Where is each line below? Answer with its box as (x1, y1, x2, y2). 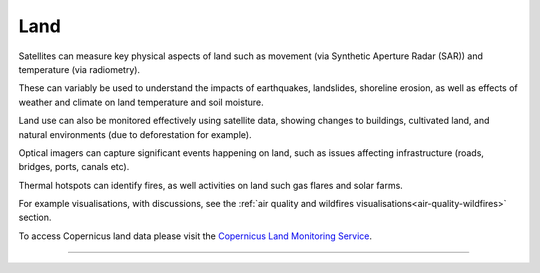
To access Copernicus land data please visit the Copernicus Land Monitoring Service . (18, 230, 373, 242)
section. (18, 211, 52, 224)
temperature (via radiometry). (18, 63, 140, 75)
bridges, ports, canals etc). (18, 161, 130, 173)
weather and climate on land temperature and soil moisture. (18, 96, 264, 108)
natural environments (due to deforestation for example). (18, 128, 252, 140)
